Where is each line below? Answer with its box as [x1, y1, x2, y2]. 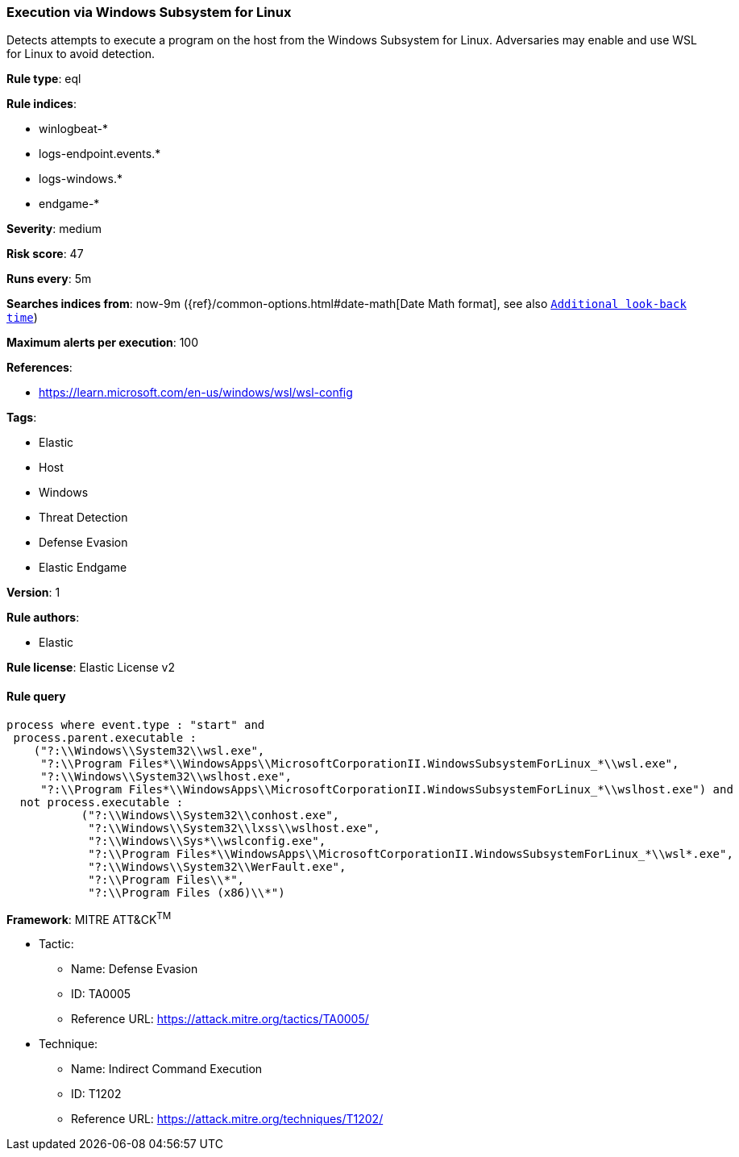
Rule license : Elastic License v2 [6, 660, 175, 675]
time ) [6, 310, 38, 325]
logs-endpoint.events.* [39, 147, 161, 161]
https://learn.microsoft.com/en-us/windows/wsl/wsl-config [39, 385, 353, 400]
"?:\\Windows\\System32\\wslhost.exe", [40, 769, 293, 783]
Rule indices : [6, 97, 77, 111]
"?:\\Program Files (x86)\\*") [88, 885, 285, 899]
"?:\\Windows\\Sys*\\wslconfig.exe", [88, 834, 326, 847]
